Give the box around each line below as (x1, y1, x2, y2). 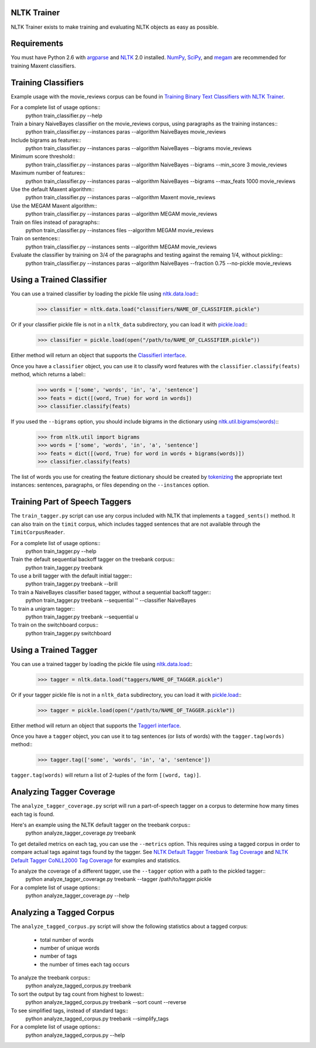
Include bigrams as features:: (11, 137, 81, 144)
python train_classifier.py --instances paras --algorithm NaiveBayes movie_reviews (25, 128, 226, 135)
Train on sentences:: (11, 235, 60, 242)
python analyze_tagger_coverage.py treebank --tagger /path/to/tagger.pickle (25, 876, 212, 883)
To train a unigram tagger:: (11, 605, 75, 612)
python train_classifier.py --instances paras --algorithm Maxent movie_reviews (25, 194, 216, 201)
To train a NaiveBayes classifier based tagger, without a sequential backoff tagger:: (11, 588, 212, 596)
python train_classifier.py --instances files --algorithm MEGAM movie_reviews (25, 226, 214, 234)
